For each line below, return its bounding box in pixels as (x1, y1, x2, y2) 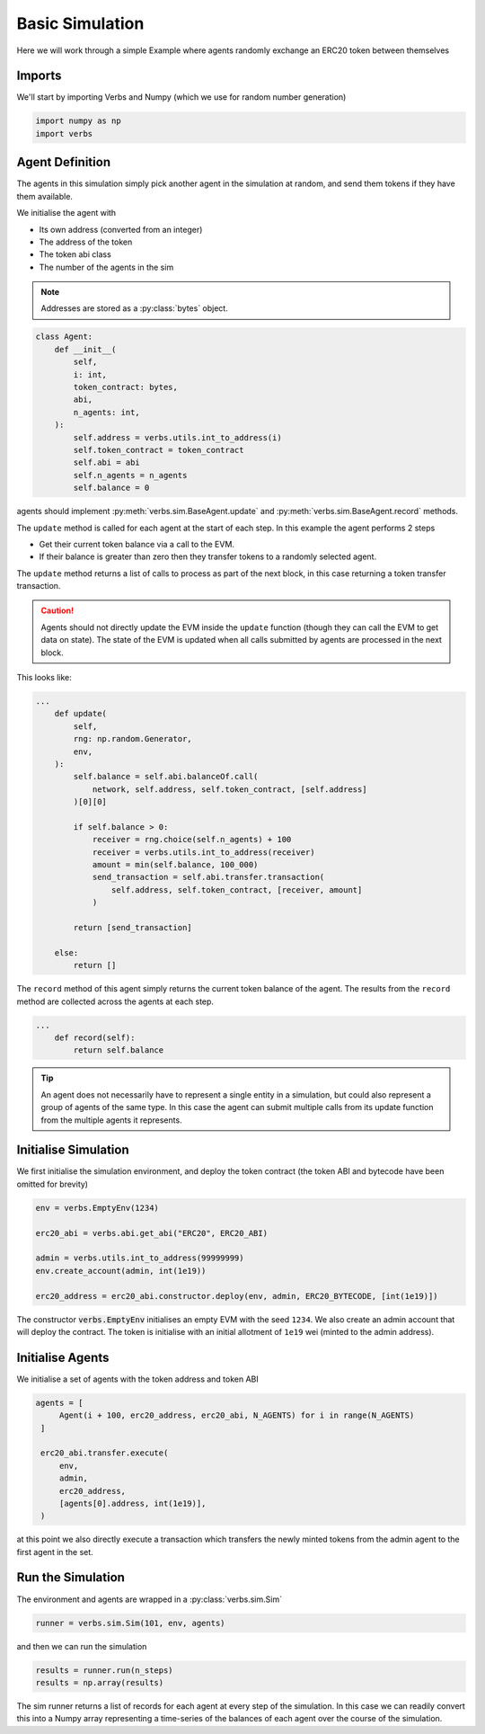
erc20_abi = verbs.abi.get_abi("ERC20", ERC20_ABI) (35, 1228, 269, 1238)
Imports (16, 68, 62, 84)
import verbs (35, 129, 93, 138)
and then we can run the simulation (16, 1641, 147, 1651)
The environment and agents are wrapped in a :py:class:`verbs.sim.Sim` (16, 1594, 283, 1605)
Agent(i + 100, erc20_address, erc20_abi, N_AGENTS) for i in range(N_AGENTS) (58, 1410, 415, 1420)
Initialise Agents (16, 1349, 110, 1365)
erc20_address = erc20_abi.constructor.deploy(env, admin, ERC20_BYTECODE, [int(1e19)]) (35, 1291, 439, 1301)
